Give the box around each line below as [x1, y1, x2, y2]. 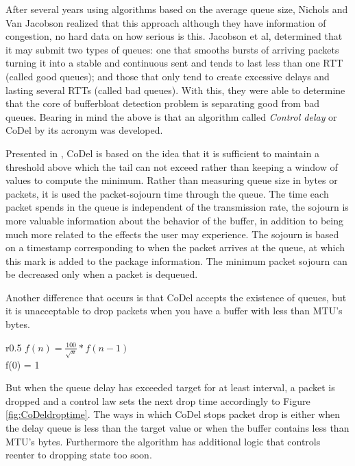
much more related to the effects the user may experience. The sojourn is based [5, 226, 339, 241]
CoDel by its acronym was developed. [5, 123, 163, 137]
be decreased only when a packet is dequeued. [5, 267, 198, 281]
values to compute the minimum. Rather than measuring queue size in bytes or [5, 173, 338, 187]
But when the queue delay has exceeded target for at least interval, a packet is [5, 380, 335, 395]
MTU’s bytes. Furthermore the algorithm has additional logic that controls [5, 434, 321, 448]
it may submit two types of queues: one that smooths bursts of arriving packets [5, 42, 339, 56]
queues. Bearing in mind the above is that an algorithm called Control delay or [5, 109, 337, 124]
